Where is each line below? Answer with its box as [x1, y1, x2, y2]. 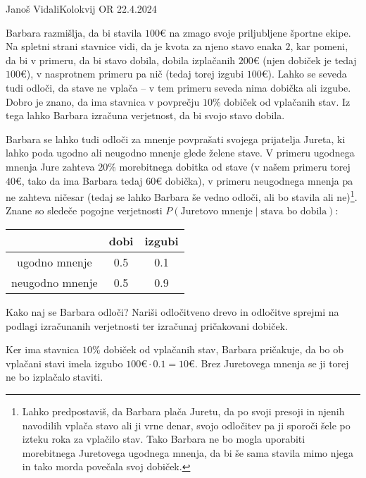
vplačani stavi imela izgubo [6, 355, 123, 370]
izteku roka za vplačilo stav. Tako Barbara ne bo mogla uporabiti [22, 431, 305, 446]
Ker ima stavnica [6, 342, 80, 357]
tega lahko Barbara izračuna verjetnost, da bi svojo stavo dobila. [6, 108, 285, 123]
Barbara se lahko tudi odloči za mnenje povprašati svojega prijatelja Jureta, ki [6, 131, 346, 146]
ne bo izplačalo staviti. [6, 369, 103, 384]
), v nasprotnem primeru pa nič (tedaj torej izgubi [26, 66, 244, 81]
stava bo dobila [260, 207, 327, 217]
